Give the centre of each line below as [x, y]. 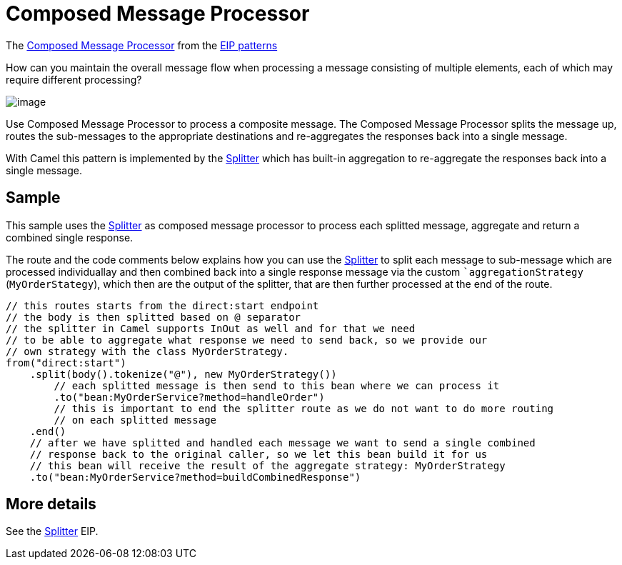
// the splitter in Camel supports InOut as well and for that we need [211, 328]
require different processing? [74, 79]
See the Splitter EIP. [52, 531]
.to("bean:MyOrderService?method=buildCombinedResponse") [195, 477]
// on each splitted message [135, 420]
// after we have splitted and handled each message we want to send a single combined [282, 442]
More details [51, 504]
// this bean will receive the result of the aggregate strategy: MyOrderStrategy [267, 465]
